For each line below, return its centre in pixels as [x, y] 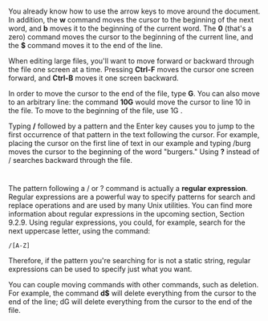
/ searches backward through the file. [70, 160]
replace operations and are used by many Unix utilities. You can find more [130, 205]
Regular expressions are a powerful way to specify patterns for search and [132, 197]
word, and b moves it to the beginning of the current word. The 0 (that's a [130, 28]
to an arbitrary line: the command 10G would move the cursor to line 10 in [130, 102]
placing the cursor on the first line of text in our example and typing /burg [130, 144]
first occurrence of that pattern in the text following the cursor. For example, [134, 135]
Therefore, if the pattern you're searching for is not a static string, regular [130, 261]
